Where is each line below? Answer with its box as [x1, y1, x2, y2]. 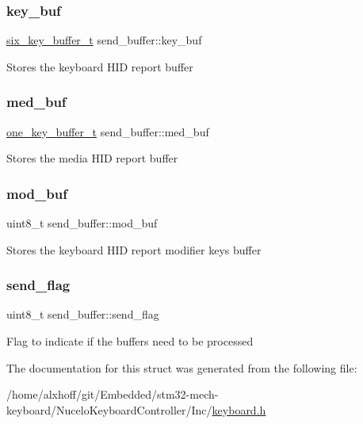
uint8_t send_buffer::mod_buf [6, 215, 158, 231]
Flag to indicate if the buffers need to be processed [6, 333, 254, 350]
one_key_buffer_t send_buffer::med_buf [6, 123, 209, 139]
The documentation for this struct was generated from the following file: [6, 359, 357, 376]
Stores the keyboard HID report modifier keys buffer [6, 241, 262, 258]
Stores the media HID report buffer [6, 150, 178, 166]
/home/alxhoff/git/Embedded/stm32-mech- [6, 386, 219, 403]
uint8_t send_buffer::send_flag [6, 306, 159, 323]
